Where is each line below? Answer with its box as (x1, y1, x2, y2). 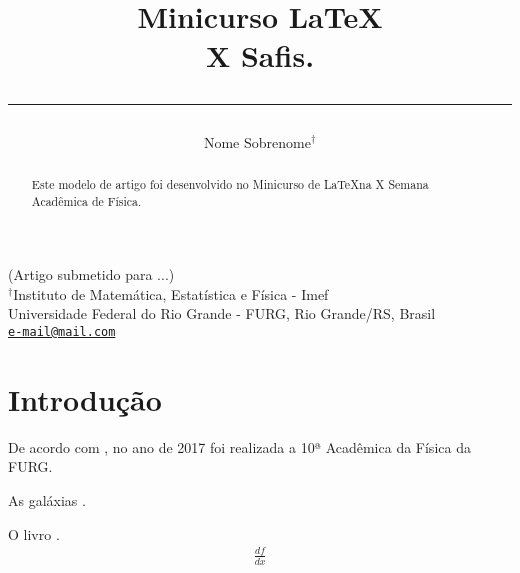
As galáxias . (8, 490, 86, 511)
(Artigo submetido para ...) (8, 264, 175, 285)
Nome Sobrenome (203, 131, 311, 152)
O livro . (8, 523, 60, 544)
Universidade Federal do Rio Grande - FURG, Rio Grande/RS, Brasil (8, 303, 436, 324)
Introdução (8, 378, 162, 419)
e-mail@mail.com (8, 325, 116, 340)
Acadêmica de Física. (31, 192, 142, 209)
